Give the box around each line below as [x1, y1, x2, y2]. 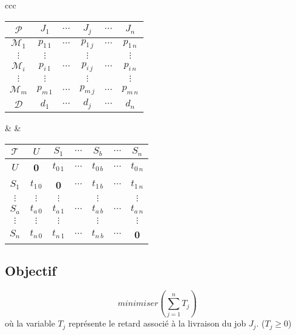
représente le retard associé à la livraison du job [68, 317, 246, 330]
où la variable [5, 317, 55, 330]
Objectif [5, 261, 56, 279]
